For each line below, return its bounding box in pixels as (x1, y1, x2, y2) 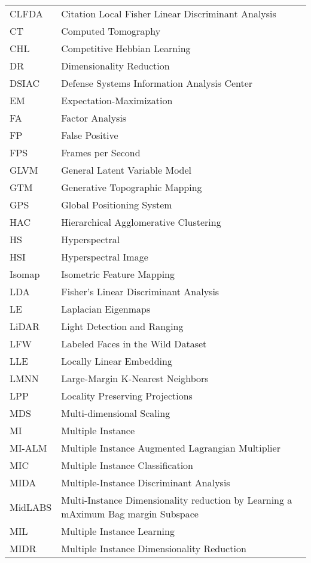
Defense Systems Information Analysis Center (61, 76, 253, 90)
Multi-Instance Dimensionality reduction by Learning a (61, 493, 292, 507)
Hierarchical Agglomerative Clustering (61, 215, 221, 229)
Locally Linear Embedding (61, 354, 172, 368)
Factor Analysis (61, 111, 127, 125)
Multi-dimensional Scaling (61, 406, 170, 420)
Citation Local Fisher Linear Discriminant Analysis (61, 7, 276, 20)
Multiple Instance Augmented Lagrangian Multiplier (61, 441, 280, 455)
